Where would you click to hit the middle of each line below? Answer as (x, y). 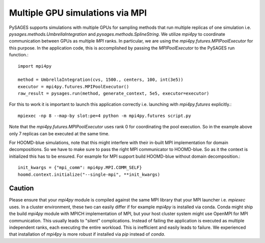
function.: (19, 55)
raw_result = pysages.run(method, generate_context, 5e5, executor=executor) (114, 94)
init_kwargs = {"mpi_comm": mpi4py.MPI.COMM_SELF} (80, 168)
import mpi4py (35, 66)
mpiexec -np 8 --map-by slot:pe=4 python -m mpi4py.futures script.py (105, 116)
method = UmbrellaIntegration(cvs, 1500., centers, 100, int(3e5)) (101, 80)
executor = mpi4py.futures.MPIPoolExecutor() (74, 86)
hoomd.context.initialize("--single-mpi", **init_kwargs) (89, 174)
